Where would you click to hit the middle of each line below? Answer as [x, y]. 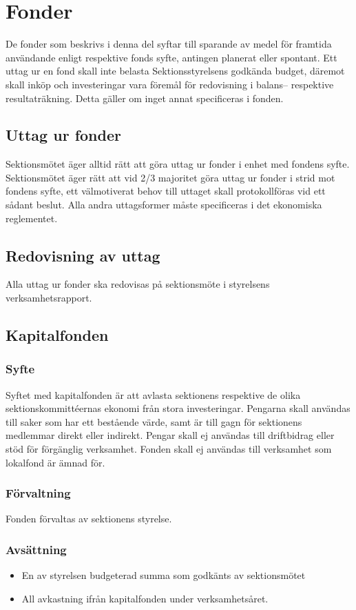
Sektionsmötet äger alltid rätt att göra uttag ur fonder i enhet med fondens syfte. [178, 164]
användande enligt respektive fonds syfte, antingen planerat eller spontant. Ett [171, 57]
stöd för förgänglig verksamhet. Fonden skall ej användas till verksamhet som [169, 449]
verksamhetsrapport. [49, 298]
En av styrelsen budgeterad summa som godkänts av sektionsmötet [164, 575]
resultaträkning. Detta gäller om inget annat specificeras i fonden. [145, 98]
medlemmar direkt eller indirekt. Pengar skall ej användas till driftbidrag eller [170, 435]
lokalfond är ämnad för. [55, 462]
